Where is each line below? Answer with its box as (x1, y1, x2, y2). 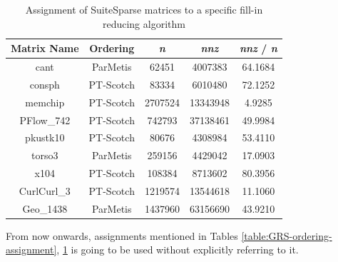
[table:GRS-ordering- (241, 228, 332, 243)
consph (29, 76, 60, 91)
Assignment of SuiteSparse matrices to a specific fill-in (25, 2, 263, 16)
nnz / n (239, 41, 277, 56)
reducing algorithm (102, 16, 185, 31)
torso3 (31, 148, 58, 163)
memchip (25, 94, 65, 109)
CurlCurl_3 (19, 183, 71, 198)
